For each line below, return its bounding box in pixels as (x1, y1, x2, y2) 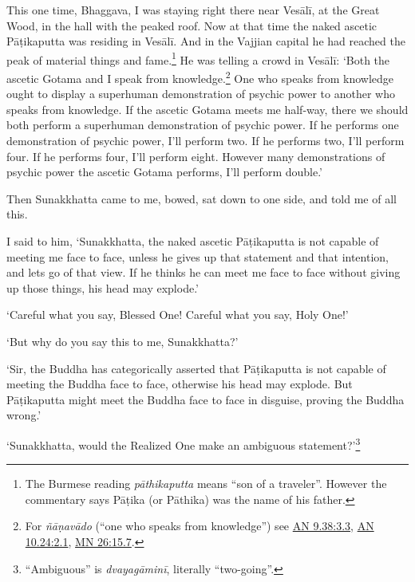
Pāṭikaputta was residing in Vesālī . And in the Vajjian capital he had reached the (6, 33, 405, 49)
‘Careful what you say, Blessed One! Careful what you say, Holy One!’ (6, 306, 349, 323)
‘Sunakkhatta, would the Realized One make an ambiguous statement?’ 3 (6, 434, 361, 453)
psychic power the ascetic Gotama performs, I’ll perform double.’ (6, 163, 323, 180)
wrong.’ (6, 407, 41, 423)
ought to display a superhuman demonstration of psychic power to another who (6, 85, 395, 102)
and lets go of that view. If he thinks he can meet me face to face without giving (6, 264, 401, 281)
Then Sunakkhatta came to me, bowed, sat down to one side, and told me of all (6, 190, 397, 206)
